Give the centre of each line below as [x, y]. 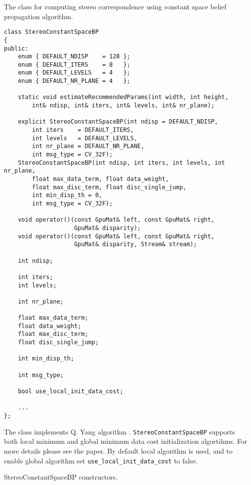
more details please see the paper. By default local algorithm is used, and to [118, 450]
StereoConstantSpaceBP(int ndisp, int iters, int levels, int [122, 163]
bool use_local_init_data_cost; [71, 392]
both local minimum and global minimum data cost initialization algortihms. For [125, 441]
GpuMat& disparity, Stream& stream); [136, 244]
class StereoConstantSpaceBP [51, 32]
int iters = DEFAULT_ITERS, [83, 130]
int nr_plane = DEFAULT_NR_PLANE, [88, 146]
